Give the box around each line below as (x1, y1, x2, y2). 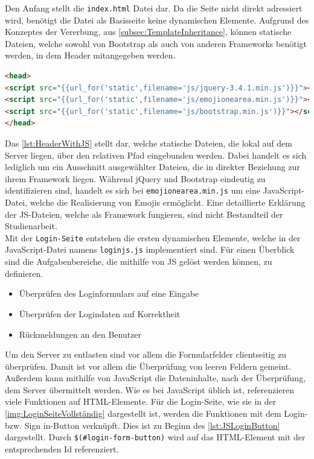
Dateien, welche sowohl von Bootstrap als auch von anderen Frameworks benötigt (5, 37, 307, 49)
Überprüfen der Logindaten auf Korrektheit (19, 307, 181, 320)
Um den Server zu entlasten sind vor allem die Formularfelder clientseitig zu (5, 348, 287, 361)
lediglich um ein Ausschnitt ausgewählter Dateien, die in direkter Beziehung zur (5, 160, 300, 173)
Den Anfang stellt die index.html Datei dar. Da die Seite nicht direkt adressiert (5, 2, 303, 14)
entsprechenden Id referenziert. (5, 442, 119, 455)
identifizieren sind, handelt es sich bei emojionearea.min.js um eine (5, 184, 260, 197)
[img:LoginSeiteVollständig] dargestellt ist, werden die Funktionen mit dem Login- (5, 407, 308, 420)
